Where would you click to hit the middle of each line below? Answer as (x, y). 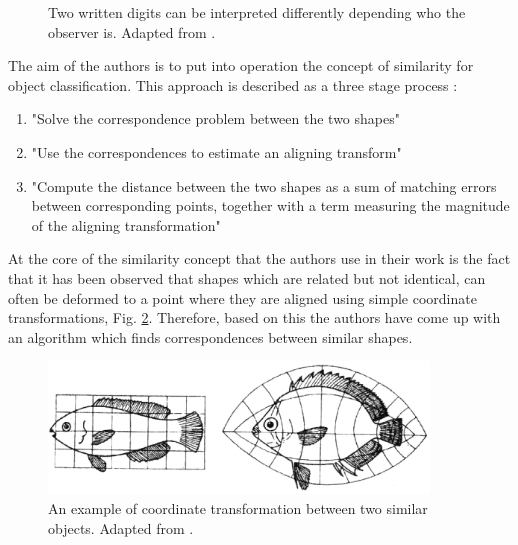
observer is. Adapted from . (132, 31)
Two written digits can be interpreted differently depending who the (257, 12)
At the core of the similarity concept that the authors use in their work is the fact (259, 258)
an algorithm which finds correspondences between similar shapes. (210, 336)
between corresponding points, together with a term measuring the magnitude (270, 205)
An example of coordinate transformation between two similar (238, 507)
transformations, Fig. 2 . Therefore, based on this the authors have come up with (254, 317)
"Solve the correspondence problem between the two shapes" (215, 118)
